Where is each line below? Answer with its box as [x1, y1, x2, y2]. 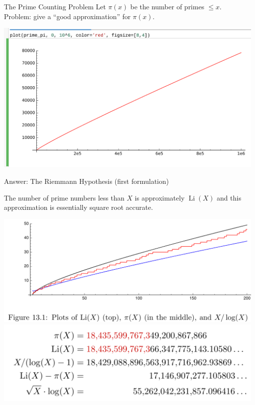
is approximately [134, 192, 185, 202]
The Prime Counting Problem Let [4, 1, 106, 11]
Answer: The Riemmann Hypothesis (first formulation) [4, 176, 169, 186]
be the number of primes [130, 1, 204, 11]
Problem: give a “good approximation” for [4, 11, 131, 21]
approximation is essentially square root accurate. [4, 202, 153, 212]
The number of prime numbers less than [4, 192, 125, 202]
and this [217, 192, 241, 202]
